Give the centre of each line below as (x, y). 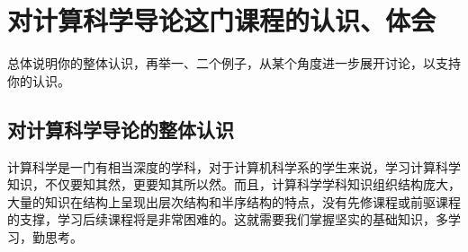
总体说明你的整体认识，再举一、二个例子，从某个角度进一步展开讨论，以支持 (234, 63)
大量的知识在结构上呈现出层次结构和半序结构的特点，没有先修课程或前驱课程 (234, 201)
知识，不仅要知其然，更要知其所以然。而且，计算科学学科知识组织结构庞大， (234, 184)
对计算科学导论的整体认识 (121, 129)
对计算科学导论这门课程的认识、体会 (222, 20)
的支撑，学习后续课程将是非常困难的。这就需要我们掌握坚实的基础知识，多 (228, 219)
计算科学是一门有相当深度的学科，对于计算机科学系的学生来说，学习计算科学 (234, 166)
